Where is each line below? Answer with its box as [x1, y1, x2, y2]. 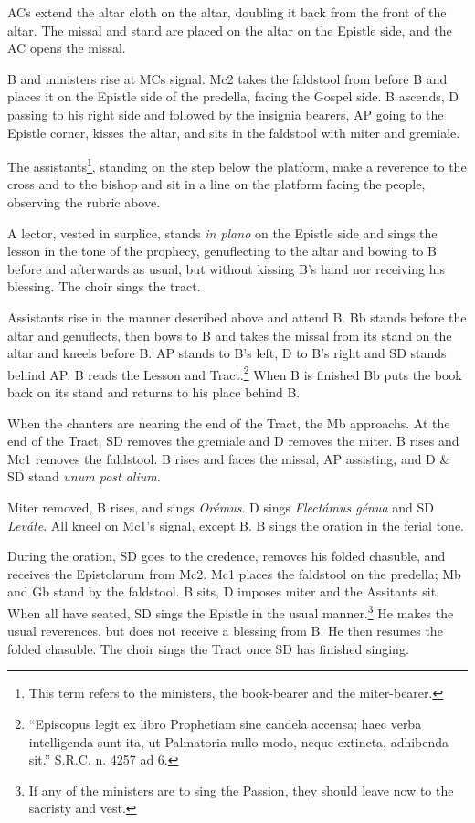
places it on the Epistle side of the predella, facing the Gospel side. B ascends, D [7, 87, 459, 106]
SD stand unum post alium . [7, 467, 161, 486]
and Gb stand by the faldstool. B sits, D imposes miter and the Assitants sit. [7, 582, 440, 601]
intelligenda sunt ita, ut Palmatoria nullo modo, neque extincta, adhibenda [28, 732, 449, 751]
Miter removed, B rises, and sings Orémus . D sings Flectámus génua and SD [7, 497, 435, 516]
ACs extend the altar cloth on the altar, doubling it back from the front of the [7, 3, 447, 21]
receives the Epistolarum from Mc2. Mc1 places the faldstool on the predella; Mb [7, 564, 461, 583]
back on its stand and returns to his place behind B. [7, 383, 301, 401]
